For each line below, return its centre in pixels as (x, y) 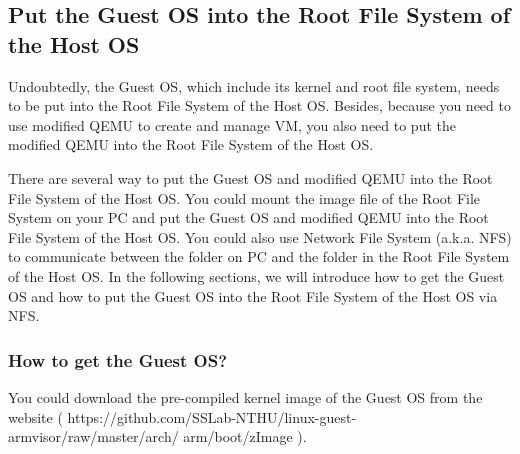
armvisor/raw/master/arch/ (93, 436)
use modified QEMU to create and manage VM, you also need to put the (232, 124)
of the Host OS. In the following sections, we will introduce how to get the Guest (256, 275)
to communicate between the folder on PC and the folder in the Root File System (259, 256)
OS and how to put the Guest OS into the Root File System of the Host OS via (253, 295)
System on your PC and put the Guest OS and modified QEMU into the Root (248, 217)
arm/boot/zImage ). (245, 436)
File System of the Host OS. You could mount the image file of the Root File (244, 197)
